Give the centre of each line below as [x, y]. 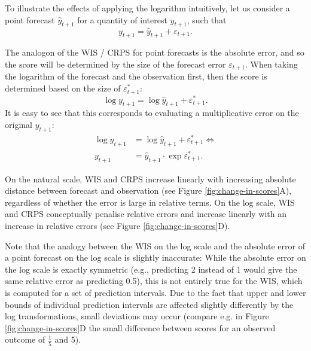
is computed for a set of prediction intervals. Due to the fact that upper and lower [155, 292]
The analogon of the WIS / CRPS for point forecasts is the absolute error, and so [155, 52]
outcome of [25, 339]
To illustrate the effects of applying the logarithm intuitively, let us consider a [147, 8]
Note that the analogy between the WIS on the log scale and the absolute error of [155, 245]
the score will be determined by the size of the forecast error [115, 64]
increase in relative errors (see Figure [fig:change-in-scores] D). [118, 225]
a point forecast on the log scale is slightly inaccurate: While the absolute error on [155, 257]
